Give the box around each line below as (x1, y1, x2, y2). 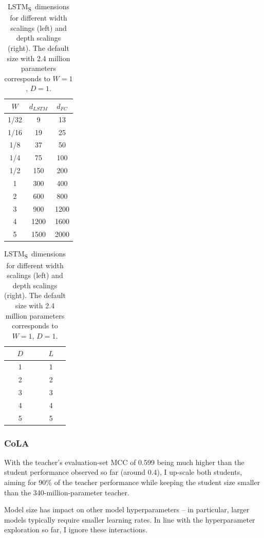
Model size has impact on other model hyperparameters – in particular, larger (4, 504, 250, 515)
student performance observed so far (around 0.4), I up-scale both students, (4, 467, 242, 477)
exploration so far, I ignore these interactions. (4, 524, 147, 535)
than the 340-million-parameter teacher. (4, 487, 129, 497)
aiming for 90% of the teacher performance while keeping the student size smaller (4, 477, 260, 487)
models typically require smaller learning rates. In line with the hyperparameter (4, 514, 255, 525)
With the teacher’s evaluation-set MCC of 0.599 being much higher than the (4, 456, 244, 467)
